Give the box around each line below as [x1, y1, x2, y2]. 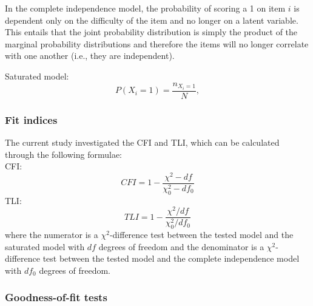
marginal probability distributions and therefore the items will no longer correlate [5, 37, 309, 50]
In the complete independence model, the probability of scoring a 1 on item [5, 2, 286, 14]
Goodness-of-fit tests [5, 290, 107, 305]
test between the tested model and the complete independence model [42, 252, 300, 265]
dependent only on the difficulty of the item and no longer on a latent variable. [5, 13, 298, 26]
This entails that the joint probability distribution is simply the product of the [5, 25, 298, 38]
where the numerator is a [5, 228, 98, 241]
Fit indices [5, 112, 58, 127]
